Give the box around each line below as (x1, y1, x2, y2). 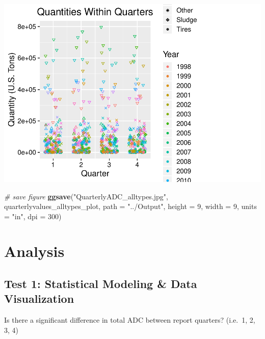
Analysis (4, 241, 65, 262)
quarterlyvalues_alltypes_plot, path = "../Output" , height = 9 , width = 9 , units (4, 201, 257, 212)
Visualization (4, 291, 74, 306)
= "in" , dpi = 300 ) (4, 211, 62, 221)
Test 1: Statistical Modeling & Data (4, 276, 197, 292)
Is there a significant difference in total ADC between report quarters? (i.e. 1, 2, (4, 315, 255, 325)
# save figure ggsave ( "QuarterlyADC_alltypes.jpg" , (4, 191, 168, 201)
